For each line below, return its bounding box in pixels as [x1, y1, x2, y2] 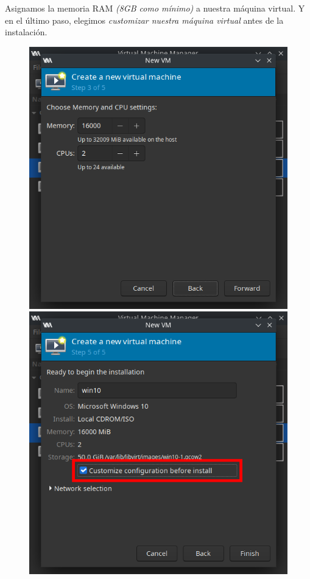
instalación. [5, 26, 48, 38]
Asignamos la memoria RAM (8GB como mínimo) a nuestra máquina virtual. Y [5, 2, 305, 14]
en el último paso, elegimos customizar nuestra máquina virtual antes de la [5, 13, 284, 26]
